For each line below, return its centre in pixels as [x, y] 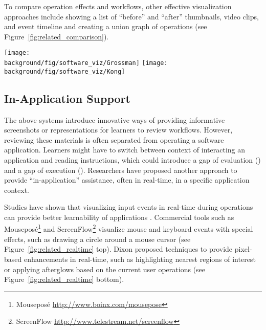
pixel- [243, 249]
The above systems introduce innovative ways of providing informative [115, 119]
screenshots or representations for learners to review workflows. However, [118, 130]
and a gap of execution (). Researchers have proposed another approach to [121, 170]
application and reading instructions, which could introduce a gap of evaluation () [132, 159]
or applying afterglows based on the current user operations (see [105, 269]
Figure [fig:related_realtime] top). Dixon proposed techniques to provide [118, 249]
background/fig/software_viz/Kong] [65, 71]
